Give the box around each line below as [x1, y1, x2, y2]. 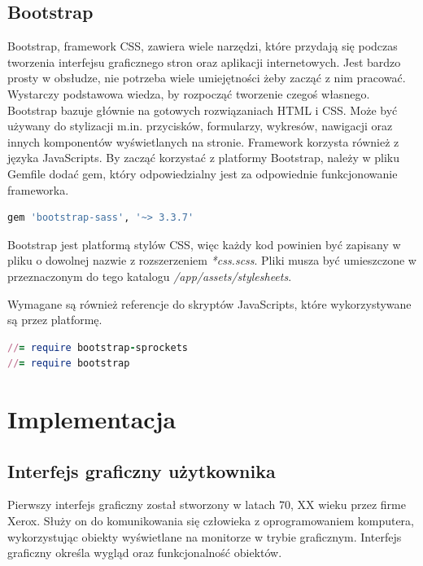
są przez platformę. [7, 311, 102, 328]
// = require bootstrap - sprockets [7, 341, 188, 353]
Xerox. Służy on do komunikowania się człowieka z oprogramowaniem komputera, [7, 512, 414, 529]
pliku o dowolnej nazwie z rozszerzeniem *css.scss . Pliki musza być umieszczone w [7, 252, 416, 269]
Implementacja [7, 402, 177, 436]
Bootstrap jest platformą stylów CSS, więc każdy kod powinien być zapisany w [7, 235, 401, 252]
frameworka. [7, 181, 69, 198]
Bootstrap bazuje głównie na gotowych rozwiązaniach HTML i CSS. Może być [7, 101, 398, 118]
